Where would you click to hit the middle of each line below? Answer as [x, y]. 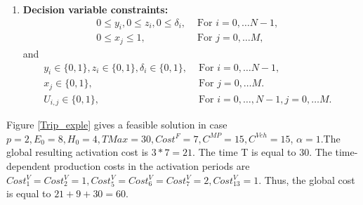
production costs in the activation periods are [152, 166]
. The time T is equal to [244, 152]
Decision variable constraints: [95, 9]
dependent [29, 166]
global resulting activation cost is [78, 152]
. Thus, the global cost [307, 179]
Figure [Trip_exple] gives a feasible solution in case [117, 125]
